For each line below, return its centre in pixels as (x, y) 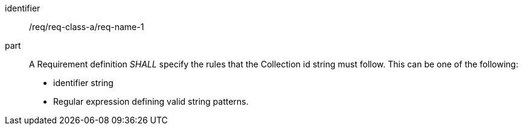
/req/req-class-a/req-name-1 (87, 27)
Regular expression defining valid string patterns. (151, 101)
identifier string (83, 83)
